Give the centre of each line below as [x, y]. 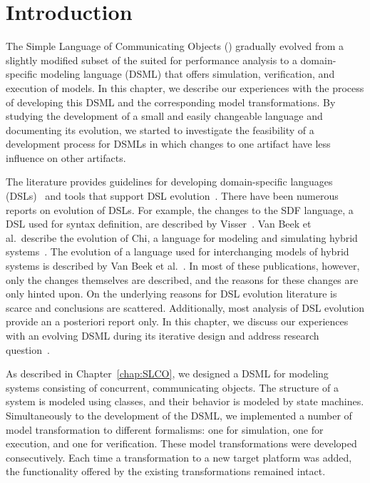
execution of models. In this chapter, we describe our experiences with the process [185, 87]
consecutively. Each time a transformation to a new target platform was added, [179, 457]
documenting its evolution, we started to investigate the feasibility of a [160, 129]
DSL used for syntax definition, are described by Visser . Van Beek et [159, 224]
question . [28, 349]
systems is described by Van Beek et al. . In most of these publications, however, [183, 266]
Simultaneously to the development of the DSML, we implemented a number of [179, 415]
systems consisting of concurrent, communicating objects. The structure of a [172, 387]
